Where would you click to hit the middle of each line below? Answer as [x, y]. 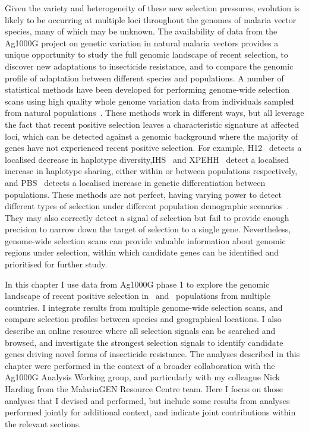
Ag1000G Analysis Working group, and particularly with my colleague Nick [143, 377]
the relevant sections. [43, 423]
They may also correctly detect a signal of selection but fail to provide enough [147, 217]
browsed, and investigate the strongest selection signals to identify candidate [144, 342]
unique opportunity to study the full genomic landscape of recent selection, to [146, 54]
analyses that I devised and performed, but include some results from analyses [147, 400]
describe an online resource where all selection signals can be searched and [140, 331]
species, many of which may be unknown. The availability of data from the [141, 31]
